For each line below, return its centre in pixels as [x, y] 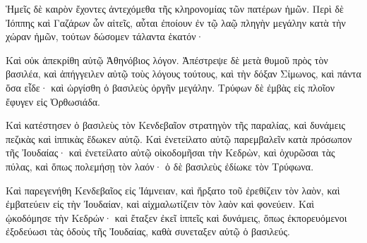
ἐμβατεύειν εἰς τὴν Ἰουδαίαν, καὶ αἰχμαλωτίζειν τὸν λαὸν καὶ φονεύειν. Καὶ [160, 204]
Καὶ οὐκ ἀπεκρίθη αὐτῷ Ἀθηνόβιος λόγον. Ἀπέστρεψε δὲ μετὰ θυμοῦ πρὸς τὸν [167, 60]
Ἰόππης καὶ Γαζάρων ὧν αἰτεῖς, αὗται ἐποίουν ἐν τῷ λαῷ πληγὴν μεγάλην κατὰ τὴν [176, 22]
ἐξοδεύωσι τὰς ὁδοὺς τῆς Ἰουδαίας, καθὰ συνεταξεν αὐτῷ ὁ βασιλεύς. [148, 231]
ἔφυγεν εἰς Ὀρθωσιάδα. [53, 101]
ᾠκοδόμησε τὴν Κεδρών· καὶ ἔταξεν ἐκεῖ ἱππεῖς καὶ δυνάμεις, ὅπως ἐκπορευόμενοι [176, 217]
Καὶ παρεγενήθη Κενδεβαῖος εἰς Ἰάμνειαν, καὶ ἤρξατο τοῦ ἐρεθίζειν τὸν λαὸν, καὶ [173, 190]
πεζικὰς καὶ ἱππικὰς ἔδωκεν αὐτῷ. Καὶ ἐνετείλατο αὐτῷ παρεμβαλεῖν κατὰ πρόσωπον [179, 138]
